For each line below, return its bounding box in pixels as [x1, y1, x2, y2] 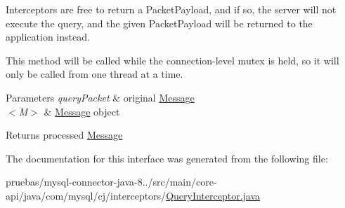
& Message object [44, 104, 120, 118]
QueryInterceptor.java [166, 188, 261, 202]
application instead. [6, 29, 90, 44]
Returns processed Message [6, 127, 123, 142]
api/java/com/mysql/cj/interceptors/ [6, 188, 167, 202]
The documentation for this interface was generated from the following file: [6, 151, 328, 165]
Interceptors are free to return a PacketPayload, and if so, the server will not [6, 2, 337, 16]
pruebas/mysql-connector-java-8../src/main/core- [6, 174, 217, 189]
